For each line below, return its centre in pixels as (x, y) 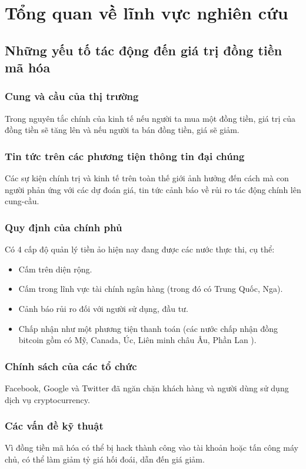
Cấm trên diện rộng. (55, 269)
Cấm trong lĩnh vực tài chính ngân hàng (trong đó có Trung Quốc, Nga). (151, 289)
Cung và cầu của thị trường (72, 96)
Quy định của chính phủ (64, 227)
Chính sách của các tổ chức (71, 366)
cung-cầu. (22, 201)
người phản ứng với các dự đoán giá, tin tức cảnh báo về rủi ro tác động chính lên (153, 189)
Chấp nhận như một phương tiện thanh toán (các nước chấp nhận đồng (148, 328)
